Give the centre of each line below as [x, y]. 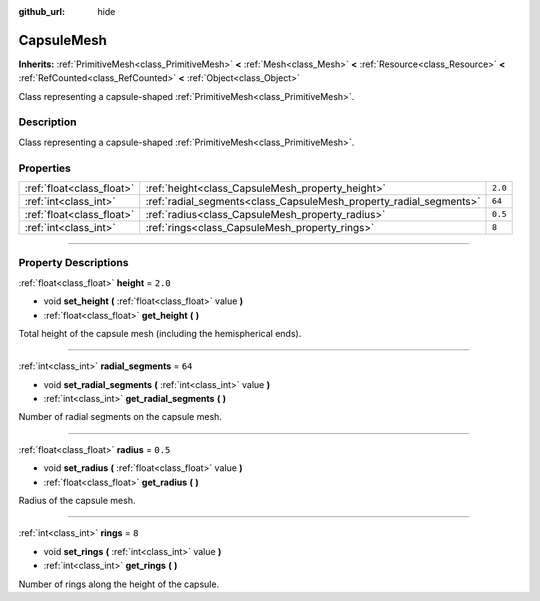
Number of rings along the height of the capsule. [119, 584]
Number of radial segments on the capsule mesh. [120, 417]
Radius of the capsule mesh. [77, 501]
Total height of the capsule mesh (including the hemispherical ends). [160, 333]
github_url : [41, 11]
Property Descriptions [73, 263]
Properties [45, 168]
